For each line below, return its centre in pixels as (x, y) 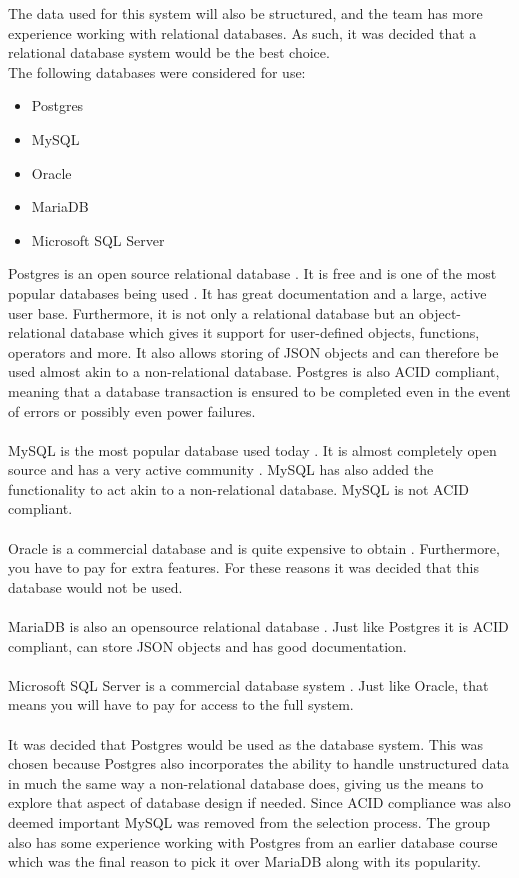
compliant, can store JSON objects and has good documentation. (207, 645)
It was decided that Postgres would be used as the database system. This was (245, 743)
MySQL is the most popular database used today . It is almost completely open (252, 449)
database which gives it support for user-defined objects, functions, (275, 332)
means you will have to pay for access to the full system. (181, 704)
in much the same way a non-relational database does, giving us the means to (246, 782)
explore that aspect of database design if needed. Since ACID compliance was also (259, 802)
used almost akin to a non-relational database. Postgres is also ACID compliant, (254, 371)
